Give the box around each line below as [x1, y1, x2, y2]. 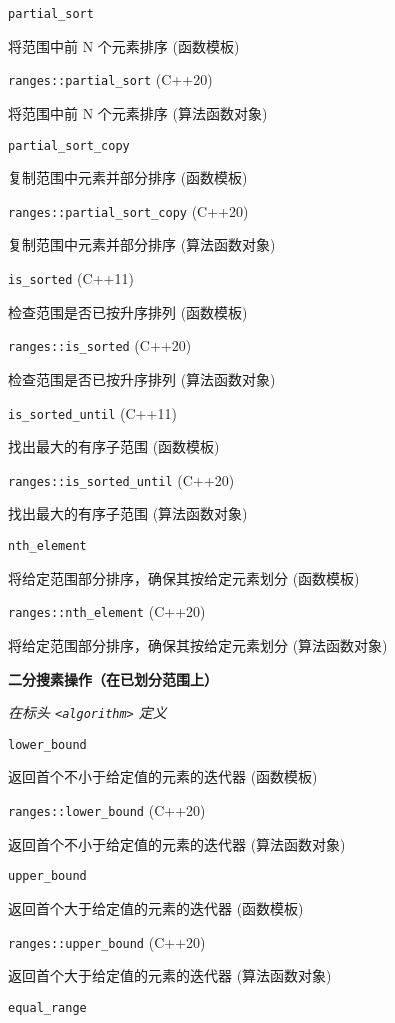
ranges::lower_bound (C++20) [8, 800, 206, 820]
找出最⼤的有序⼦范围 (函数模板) [8, 436, 220, 457]
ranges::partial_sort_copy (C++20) [8, 200, 249, 221]
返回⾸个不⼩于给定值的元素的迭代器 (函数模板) [8, 766, 318, 787]
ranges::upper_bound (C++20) [8, 931, 206, 952]
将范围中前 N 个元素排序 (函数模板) [8, 35, 240, 56]
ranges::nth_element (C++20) [8, 601, 206, 622]
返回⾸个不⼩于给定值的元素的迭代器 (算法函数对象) [8, 833, 346, 854]
